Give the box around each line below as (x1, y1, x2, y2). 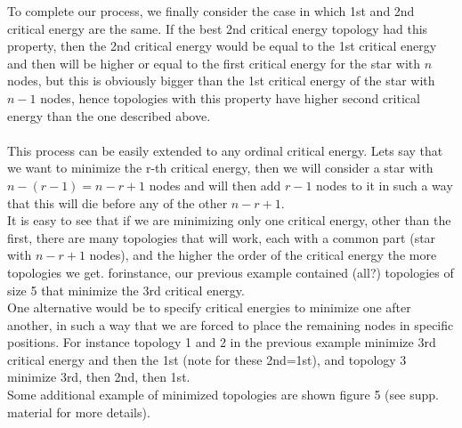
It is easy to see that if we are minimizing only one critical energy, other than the (7, 211, 451, 230)
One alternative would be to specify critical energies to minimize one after (7, 298, 411, 317)
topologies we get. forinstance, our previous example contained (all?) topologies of (7, 262, 454, 281)
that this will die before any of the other (7, 193, 228, 212)
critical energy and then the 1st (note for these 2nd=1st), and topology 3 (7, 350, 407, 368)
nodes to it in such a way (316, 175, 453, 194)
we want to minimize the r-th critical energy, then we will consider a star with (7, 158, 434, 177)
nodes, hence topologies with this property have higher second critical (40, 88, 420, 107)
